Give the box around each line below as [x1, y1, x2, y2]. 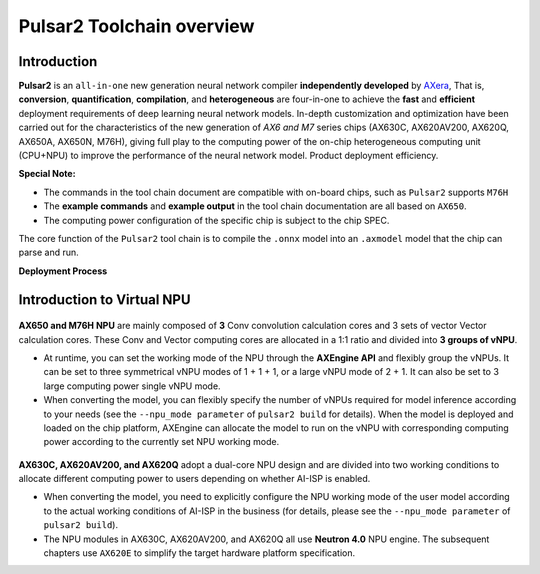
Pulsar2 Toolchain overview [18, 15, 255, 37]
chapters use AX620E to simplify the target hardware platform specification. [43, 547, 356, 559]
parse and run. [18, 246, 79, 259]
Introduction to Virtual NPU [18, 291, 191, 308]
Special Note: [18, 168, 76, 180]
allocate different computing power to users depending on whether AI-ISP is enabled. [18, 473, 371, 485]
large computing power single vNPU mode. [43, 380, 221, 392]
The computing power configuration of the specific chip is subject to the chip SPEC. [43, 214, 390, 226]
